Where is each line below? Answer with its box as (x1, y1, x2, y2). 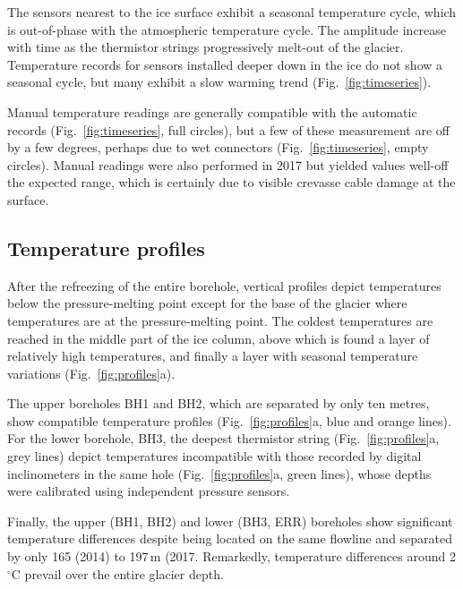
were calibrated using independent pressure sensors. (7, 482, 290, 500)
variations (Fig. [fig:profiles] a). (7, 363, 176, 382)
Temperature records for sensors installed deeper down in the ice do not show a (7, 55, 443, 73)
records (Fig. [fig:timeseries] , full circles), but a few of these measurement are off (7, 120, 450, 139)
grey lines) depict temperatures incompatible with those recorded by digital (7, 447, 422, 465)
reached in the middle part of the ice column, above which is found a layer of (7, 329, 430, 347)
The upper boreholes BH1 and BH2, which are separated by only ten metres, (7, 394, 430, 413)
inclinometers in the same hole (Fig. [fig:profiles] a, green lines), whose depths (7, 464, 432, 482)
